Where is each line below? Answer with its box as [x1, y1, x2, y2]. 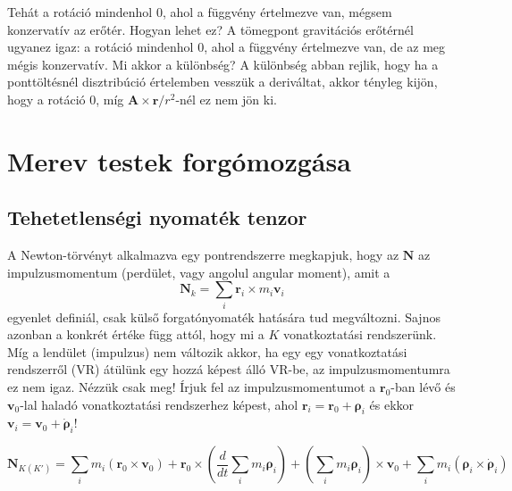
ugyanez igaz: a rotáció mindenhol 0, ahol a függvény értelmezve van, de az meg [7, 37, 446, 56]
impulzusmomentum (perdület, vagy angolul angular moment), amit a [7, 262, 390, 281]
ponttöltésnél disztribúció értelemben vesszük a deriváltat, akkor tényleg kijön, [7, 72, 438, 91]
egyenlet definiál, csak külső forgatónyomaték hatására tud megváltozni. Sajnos [7, 307, 441, 326]
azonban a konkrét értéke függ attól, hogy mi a [7, 325, 264, 344]
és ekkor [369, 395, 415, 413]
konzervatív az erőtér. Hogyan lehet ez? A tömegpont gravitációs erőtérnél [7, 20, 414, 38]
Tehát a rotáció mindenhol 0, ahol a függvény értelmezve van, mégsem [7, 3, 392, 21]
